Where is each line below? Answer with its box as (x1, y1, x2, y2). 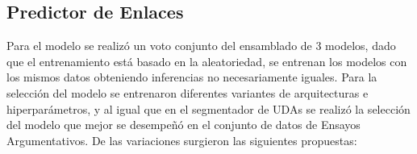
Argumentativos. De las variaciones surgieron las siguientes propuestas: (6, 131, 357, 148)
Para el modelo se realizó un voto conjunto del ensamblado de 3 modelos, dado (6, 37, 396, 54)
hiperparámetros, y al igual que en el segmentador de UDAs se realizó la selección (6, 100, 411, 117)
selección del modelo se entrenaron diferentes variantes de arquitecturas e (6, 84, 369, 101)
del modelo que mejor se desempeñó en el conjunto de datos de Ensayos (6, 116, 361, 133)
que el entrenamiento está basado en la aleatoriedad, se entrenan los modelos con (6, 52, 407, 69)
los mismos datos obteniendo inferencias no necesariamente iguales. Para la (6, 69, 377, 85)
